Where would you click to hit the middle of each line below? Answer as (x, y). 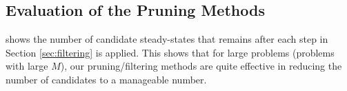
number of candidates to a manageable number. (106, 79)
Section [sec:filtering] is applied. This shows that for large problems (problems (170, 52)
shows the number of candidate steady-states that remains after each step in (167, 39)
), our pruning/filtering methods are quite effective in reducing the (201, 66)
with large (27, 66)
